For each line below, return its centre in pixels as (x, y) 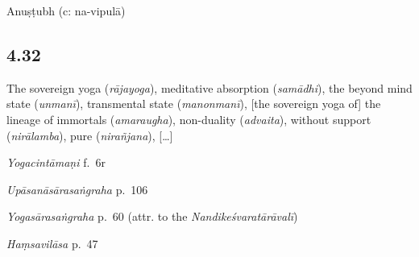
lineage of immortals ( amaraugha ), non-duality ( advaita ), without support (189, 119)
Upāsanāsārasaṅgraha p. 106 (77, 189)
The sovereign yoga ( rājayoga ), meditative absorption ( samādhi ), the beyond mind (209, 87)
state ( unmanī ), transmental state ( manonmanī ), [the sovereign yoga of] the (194, 104)
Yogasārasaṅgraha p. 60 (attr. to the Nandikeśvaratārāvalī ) (152, 216)
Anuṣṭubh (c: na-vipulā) (66, 10)
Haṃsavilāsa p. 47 (52, 243)
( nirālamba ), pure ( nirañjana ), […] (90, 135)
